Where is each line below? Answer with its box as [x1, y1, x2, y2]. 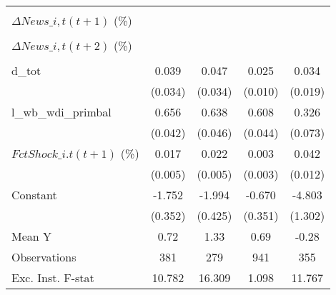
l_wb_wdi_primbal [11, 104, 112, 120]
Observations [11, 249, 76, 265]
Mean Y [11, 228, 52, 244]
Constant [11, 186, 57, 203]
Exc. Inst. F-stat [11, 269, 94, 286]
